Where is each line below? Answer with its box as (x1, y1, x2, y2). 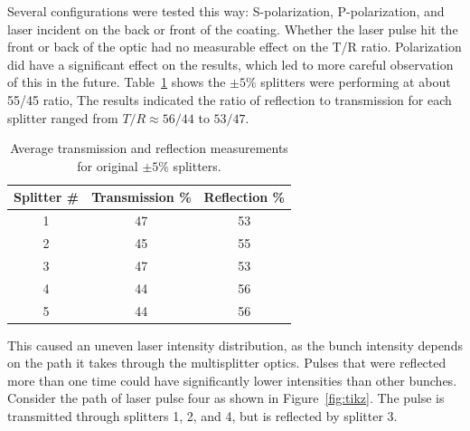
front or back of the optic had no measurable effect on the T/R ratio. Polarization (7, 37, 462, 56)
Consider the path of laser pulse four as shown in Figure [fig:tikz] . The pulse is (7, 388, 445, 407)
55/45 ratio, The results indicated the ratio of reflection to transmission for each (7, 90, 452, 109)
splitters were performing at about (260, 72, 451, 91)
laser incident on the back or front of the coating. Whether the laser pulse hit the (7, 19, 458, 38)
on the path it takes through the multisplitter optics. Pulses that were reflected (7, 353, 446, 372)
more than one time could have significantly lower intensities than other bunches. (7, 370, 457, 389)
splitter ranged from (7, 108, 118, 127)
